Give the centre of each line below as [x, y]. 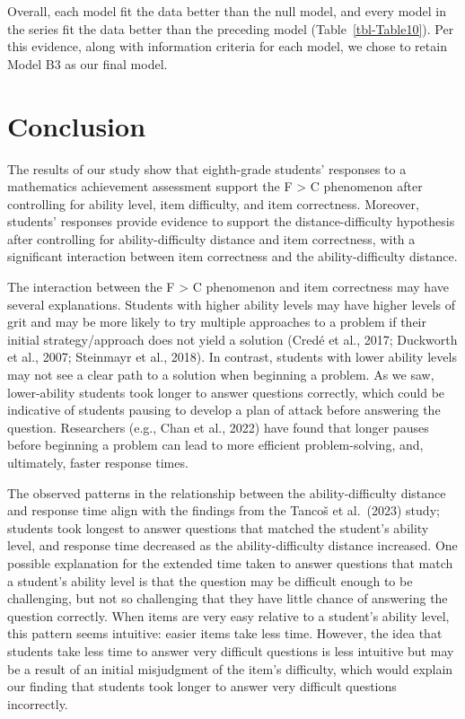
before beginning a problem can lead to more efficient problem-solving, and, [215, 445]
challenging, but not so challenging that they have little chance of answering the [228, 598]
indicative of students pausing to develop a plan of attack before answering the [224, 410]
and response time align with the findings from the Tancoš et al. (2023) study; [224, 510]
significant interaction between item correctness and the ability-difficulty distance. [232, 256]
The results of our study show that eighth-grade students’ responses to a [207, 168]
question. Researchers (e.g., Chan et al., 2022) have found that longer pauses [218, 427]
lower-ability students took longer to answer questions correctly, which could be [226, 392]
